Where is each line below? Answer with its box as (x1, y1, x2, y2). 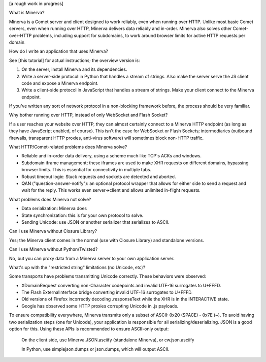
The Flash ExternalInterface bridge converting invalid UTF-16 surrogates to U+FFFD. (21, 289, 193, 295)
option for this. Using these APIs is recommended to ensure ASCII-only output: (9, 326, 169, 332)
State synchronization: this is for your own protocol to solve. (21, 212, 144, 218)
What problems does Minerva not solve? (9, 196, 91, 202)
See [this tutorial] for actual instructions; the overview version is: (9, 57, 140, 63)
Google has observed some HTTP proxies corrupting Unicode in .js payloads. (21, 303, 179, 309)
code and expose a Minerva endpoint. (21, 80, 99, 86)
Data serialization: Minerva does (21, 206, 87, 211)
